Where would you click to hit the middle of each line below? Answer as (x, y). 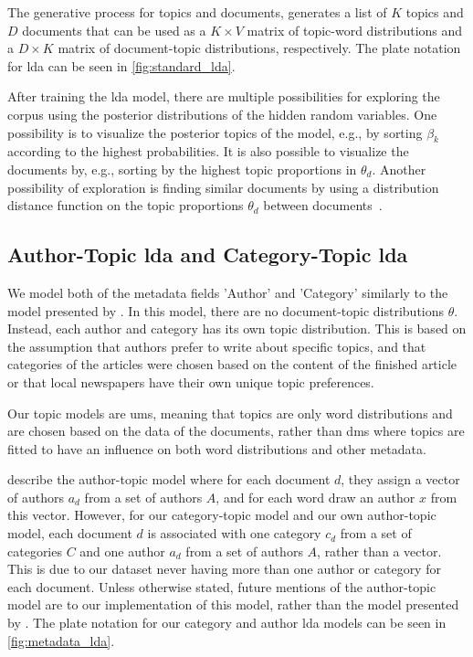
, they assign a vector (400, 479)
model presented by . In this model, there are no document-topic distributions (226, 310)
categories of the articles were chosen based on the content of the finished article (232, 364)
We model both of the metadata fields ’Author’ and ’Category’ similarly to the (228, 292)
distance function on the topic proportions (126, 205)
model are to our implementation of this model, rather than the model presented (233, 604)
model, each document (70, 533)
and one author (122, 551)
